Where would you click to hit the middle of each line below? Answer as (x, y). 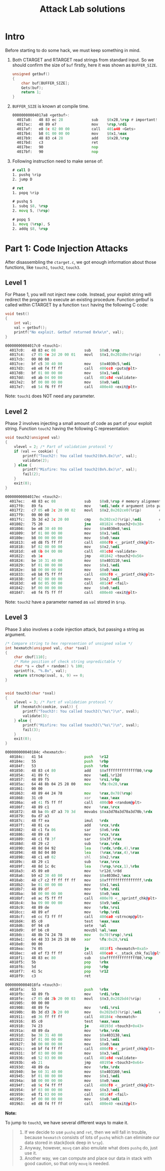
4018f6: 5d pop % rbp (59, 967)
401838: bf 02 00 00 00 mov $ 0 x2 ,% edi (65, 579)
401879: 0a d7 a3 (29, 816)
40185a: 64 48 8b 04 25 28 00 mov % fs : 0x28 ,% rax (69, 784)
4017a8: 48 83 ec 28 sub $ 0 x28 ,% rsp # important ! (87, 120)
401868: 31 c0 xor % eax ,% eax (65, 798)
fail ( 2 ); (32, 474)
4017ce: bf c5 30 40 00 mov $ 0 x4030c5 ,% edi (70, 364)
